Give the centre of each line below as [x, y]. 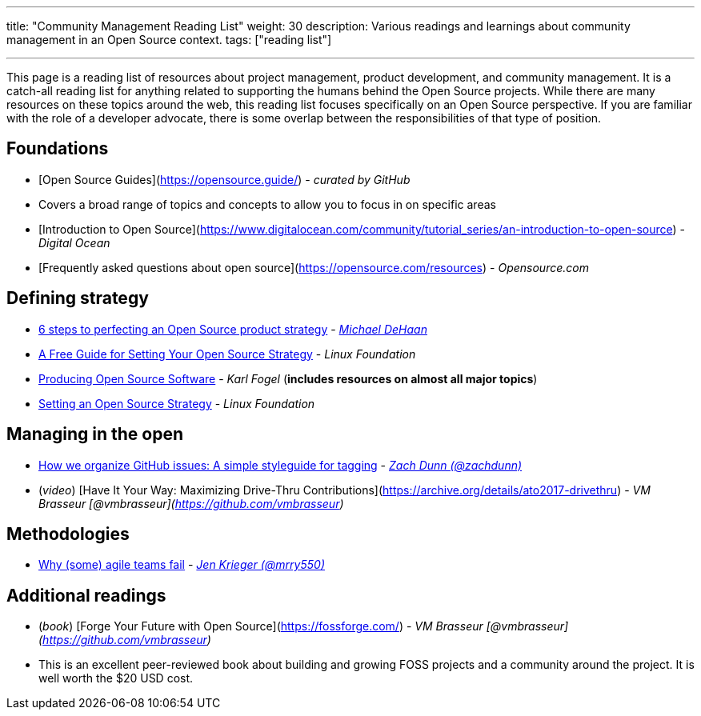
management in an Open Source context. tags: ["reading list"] [169, 40]
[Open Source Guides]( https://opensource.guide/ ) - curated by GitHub [224, 179]
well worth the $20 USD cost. [116, 678]
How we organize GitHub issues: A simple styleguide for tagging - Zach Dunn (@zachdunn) [280, 465]
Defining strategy [78, 298]
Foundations [58, 149]
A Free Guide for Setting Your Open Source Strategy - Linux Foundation [227, 354]
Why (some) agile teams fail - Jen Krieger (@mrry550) [182, 565]
